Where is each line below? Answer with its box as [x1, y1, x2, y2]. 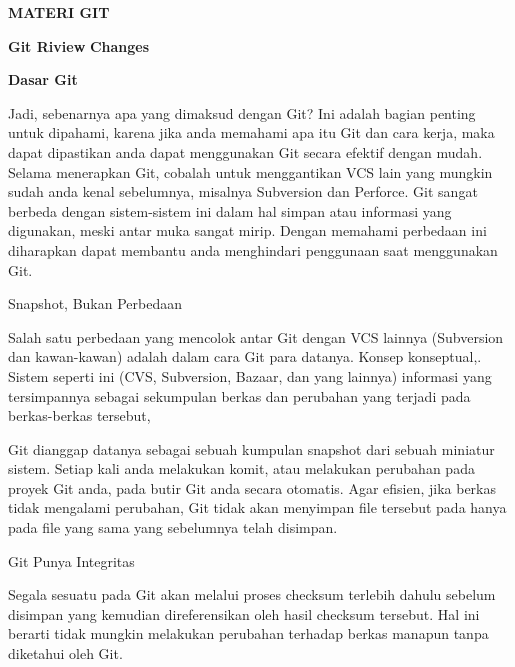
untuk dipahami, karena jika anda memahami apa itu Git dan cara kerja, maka [8, 122, 495, 143]
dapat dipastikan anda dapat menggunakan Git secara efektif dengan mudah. [8, 141, 483, 162]
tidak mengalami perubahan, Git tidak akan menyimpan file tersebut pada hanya [8, 497, 507, 518]
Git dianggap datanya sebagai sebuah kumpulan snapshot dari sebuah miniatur [8, 438, 495, 459]
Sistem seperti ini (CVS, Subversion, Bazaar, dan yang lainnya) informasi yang [8, 365, 492, 386]
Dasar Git [8, 69, 78, 90]
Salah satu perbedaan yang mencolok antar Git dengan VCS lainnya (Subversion [8, 326, 504, 347]
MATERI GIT [8, 2, 110, 22]
